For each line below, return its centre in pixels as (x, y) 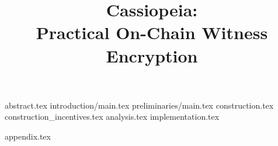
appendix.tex (28, 136)
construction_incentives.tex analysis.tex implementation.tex (112, 117)
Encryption (152, 55)
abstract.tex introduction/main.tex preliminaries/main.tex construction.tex (139, 105)
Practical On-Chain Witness (152, 32)
